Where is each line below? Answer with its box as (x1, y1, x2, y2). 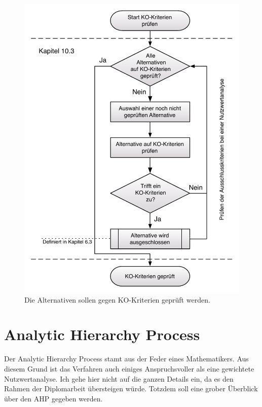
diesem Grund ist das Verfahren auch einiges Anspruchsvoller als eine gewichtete (4, 363, 254, 374)
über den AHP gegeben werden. (4, 393, 103, 403)
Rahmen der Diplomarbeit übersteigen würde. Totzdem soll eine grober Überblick (4, 383, 258, 394)
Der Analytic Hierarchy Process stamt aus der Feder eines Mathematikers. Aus (4, 353, 249, 364)
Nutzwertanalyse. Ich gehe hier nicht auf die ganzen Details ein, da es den (4, 373, 234, 384)
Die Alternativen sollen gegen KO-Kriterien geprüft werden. (24, 294, 210, 305)
